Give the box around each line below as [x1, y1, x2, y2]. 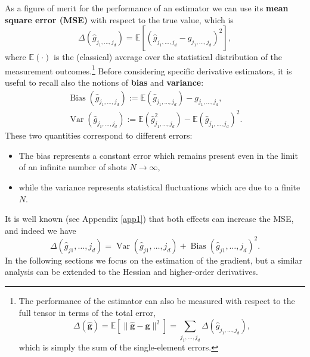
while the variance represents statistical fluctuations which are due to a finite [18, 180, 300, 193]
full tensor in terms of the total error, [18, 306, 156, 318]
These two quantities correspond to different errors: [5, 129, 193, 142]
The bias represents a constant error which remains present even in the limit [18, 149, 298, 161]
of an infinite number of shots [18, 161, 127, 173]
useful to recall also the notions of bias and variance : [5, 76, 204, 89]
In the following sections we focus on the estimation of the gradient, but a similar [5, 253, 302, 266]
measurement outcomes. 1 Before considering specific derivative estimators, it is [5, 62, 292, 77]
